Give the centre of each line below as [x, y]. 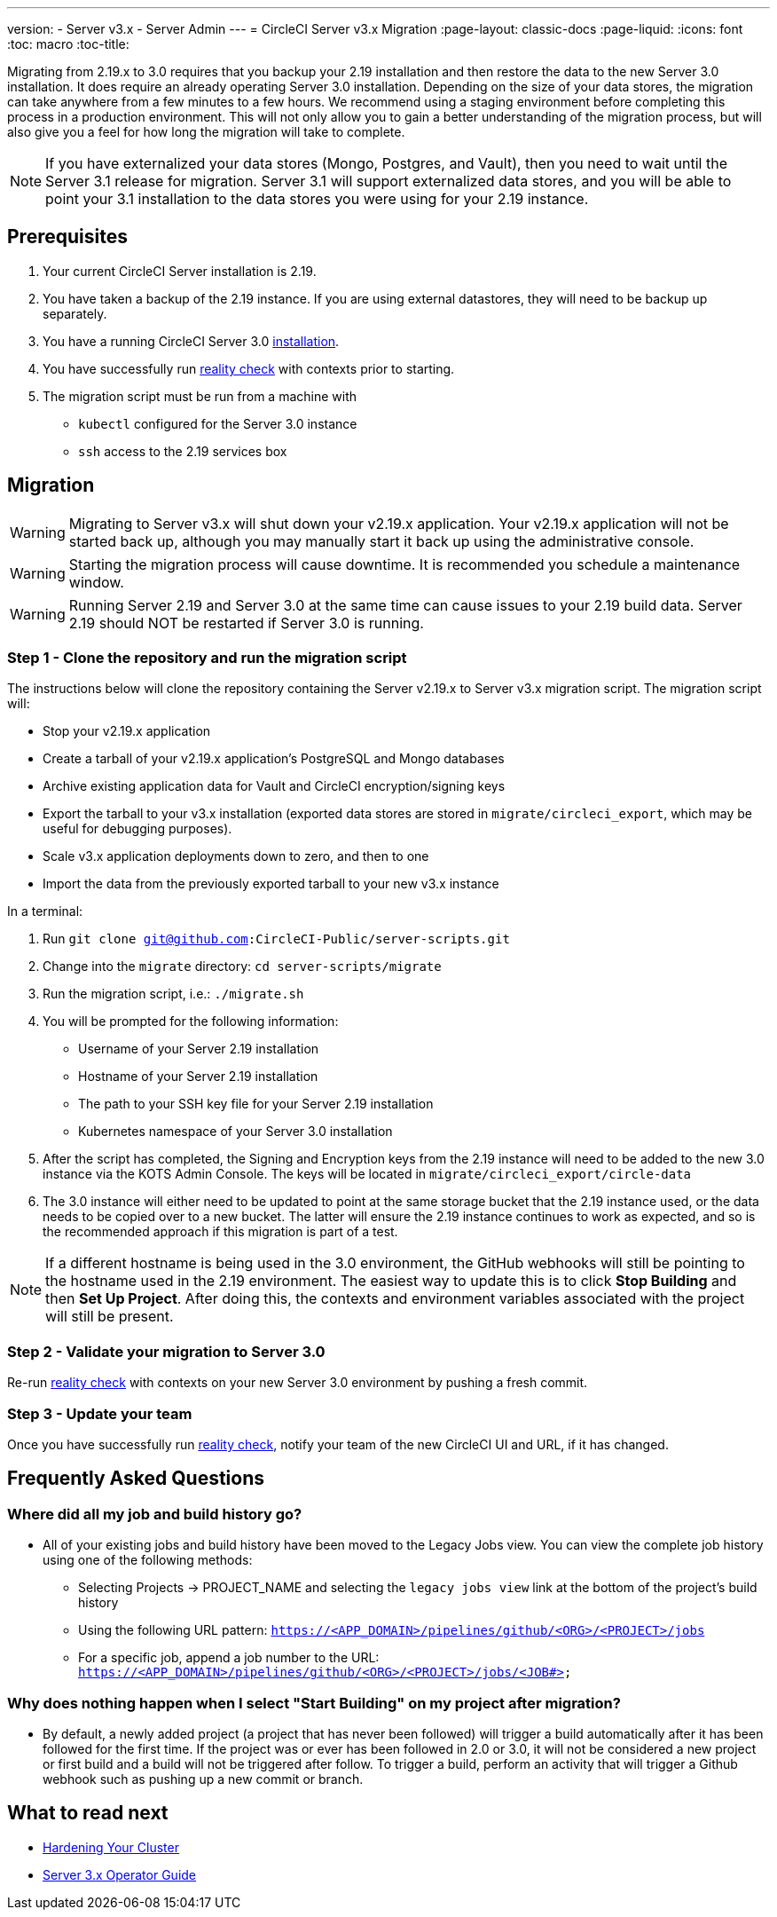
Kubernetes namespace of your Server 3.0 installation [235, 1132]
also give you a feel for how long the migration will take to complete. [206, 132]
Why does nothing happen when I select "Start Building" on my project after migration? [314, 1703]
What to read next [88, 1813]
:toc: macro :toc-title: [68, 44]
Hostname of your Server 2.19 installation [198, 1077]
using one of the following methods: [148, 1560]
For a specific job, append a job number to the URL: [229, 1658]
